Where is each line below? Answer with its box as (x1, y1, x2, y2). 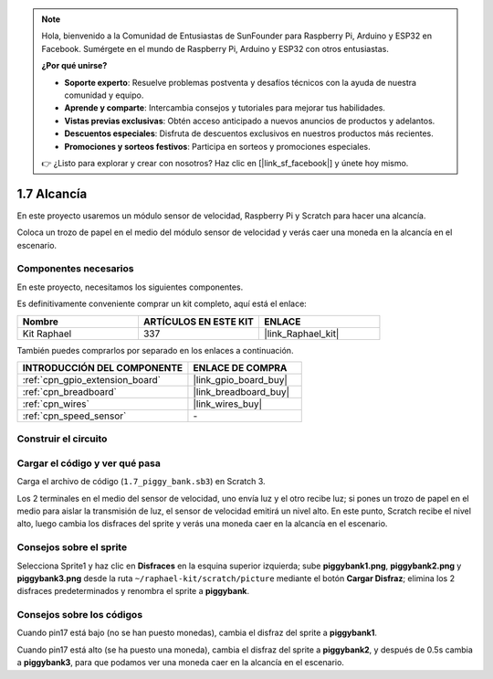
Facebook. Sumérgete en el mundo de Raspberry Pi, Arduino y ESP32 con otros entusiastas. (41, 43, 390, 54)
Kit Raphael (22, 327, 72, 340)
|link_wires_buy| (193, 398, 263, 410)
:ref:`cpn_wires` (22, 398, 90, 410)
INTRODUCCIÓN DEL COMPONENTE (22, 361, 184, 374)
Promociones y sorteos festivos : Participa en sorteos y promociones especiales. (64, 141, 372, 152)
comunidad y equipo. (64, 90, 144, 101)
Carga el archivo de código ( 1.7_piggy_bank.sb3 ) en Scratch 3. (16, 476, 266, 487)
